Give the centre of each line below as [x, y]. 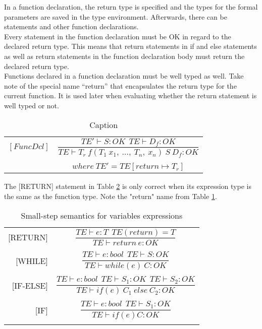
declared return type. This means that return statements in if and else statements [130, 46]
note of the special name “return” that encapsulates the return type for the [120, 85]
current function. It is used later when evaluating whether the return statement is [130, 95]
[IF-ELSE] [30, 285]
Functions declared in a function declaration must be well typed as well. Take [124, 76]
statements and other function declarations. [71, 26]
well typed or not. [32, 105]
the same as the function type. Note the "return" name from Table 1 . [111, 196]
